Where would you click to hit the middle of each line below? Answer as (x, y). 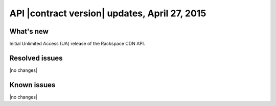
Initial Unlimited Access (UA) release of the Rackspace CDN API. (77, 44)
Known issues (32, 85)
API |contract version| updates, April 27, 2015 (108, 13)
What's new (29, 31)
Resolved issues (36, 58)
